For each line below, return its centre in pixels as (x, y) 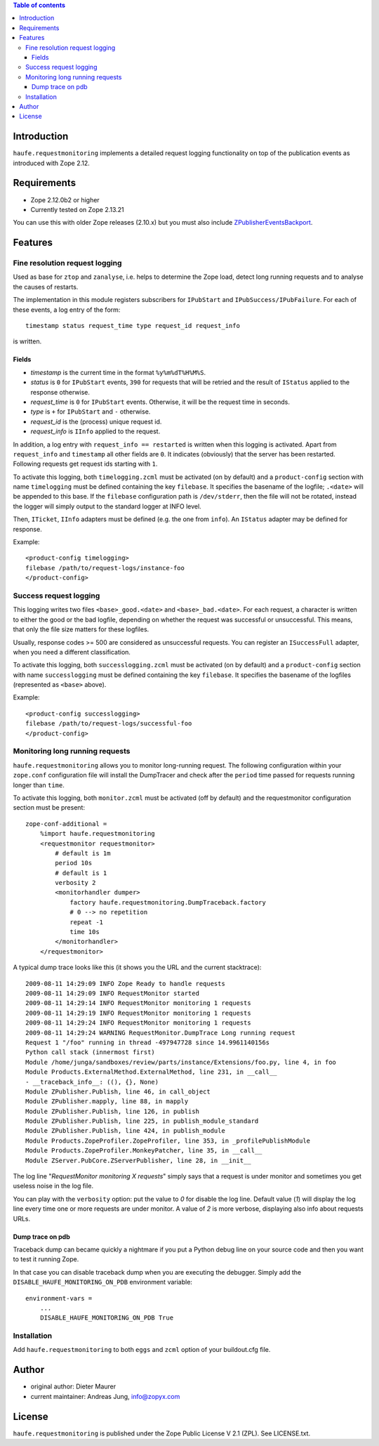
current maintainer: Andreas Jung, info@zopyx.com (105, 1396)
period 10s (74, 863)
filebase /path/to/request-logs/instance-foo (105, 568)
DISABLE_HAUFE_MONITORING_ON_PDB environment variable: (103, 1282)
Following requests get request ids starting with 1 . (85, 464)
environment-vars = (59, 1298)
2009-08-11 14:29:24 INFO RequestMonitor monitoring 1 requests (139, 1023)
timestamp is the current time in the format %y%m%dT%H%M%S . (118, 372)
